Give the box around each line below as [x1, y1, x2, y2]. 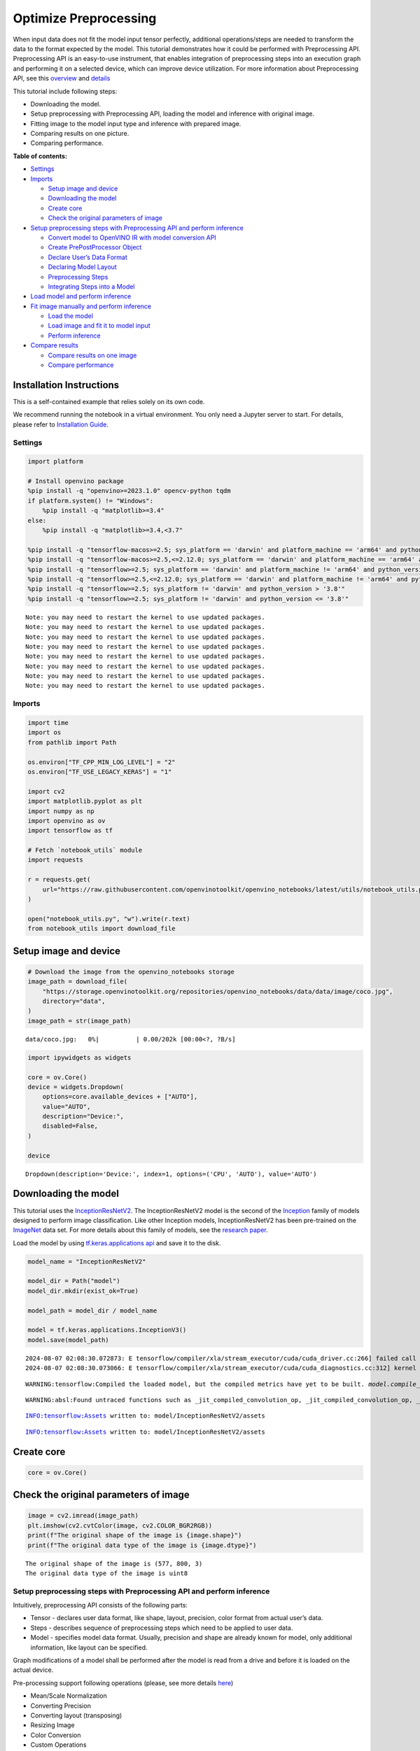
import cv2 [27, 787, 65, 795]
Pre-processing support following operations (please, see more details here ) [13, 1678, 234, 1687]
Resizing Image [30, 1721, 75, 1729]
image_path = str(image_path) [27, 1016, 132, 1025]
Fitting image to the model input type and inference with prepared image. [30, 119, 241, 127]
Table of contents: [13, 151, 68, 160]
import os [27, 728, 62, 737]
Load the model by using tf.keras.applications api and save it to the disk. [13, 1238, 221, 1247]
